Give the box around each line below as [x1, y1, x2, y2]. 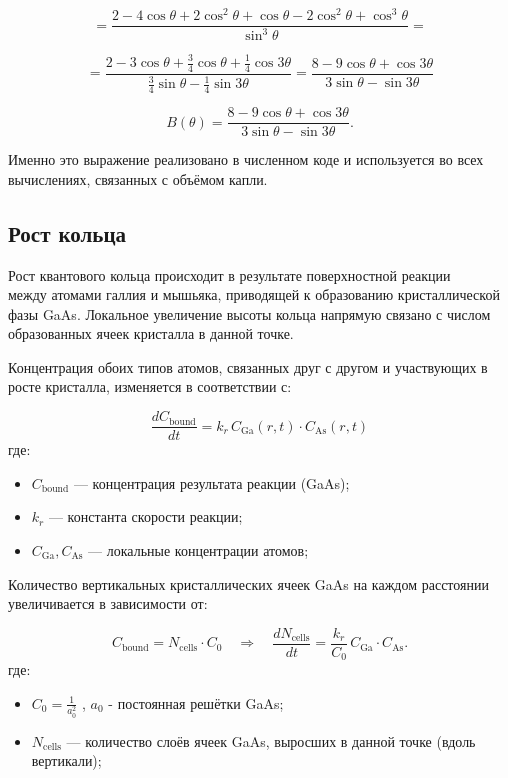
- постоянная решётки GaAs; [108, 692, 284, 713]
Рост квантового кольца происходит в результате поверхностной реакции [8, 264, 451, 285]
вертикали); [31, 750, 102, 771]
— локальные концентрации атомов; [88, 539, 309, 560]
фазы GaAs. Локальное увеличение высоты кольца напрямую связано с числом [8, 303, 491, 324]
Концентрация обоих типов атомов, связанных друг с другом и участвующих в [8, 356, 488, 377]
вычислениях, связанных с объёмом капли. [8, 168, 268, 189]
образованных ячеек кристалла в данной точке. [8, 323, 294, 344]
